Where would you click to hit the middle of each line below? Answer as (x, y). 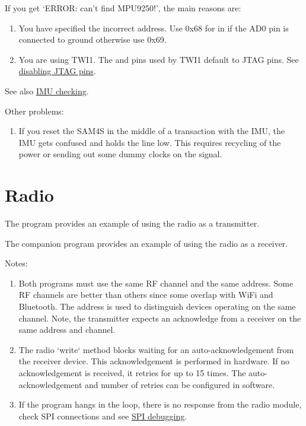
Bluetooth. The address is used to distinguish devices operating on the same (157, 306)
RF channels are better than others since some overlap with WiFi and (146, 295)
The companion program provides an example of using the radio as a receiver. (146, 243)
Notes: (16, 263)
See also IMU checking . (47, 90)
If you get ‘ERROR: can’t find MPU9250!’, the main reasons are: (123, 8)
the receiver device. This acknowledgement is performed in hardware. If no (154, 361)
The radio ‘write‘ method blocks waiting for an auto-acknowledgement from (156, 349)
